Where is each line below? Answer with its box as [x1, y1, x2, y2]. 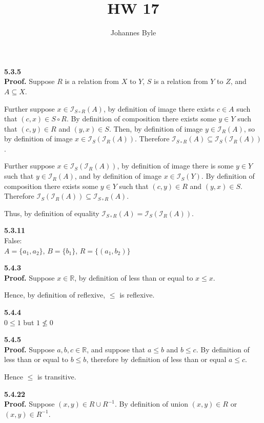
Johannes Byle [110, 27, 156, 38]
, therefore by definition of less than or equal [86, 354, 227, 365]
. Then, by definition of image [109, 123, 203, 134]
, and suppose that [87, 344, 146, 354]
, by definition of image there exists [103, 103, 215, 114]
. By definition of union [115, 398, 188, 409]
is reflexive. [119, 289, 155, 300]
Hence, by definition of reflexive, [4, 289, 106, 300]
